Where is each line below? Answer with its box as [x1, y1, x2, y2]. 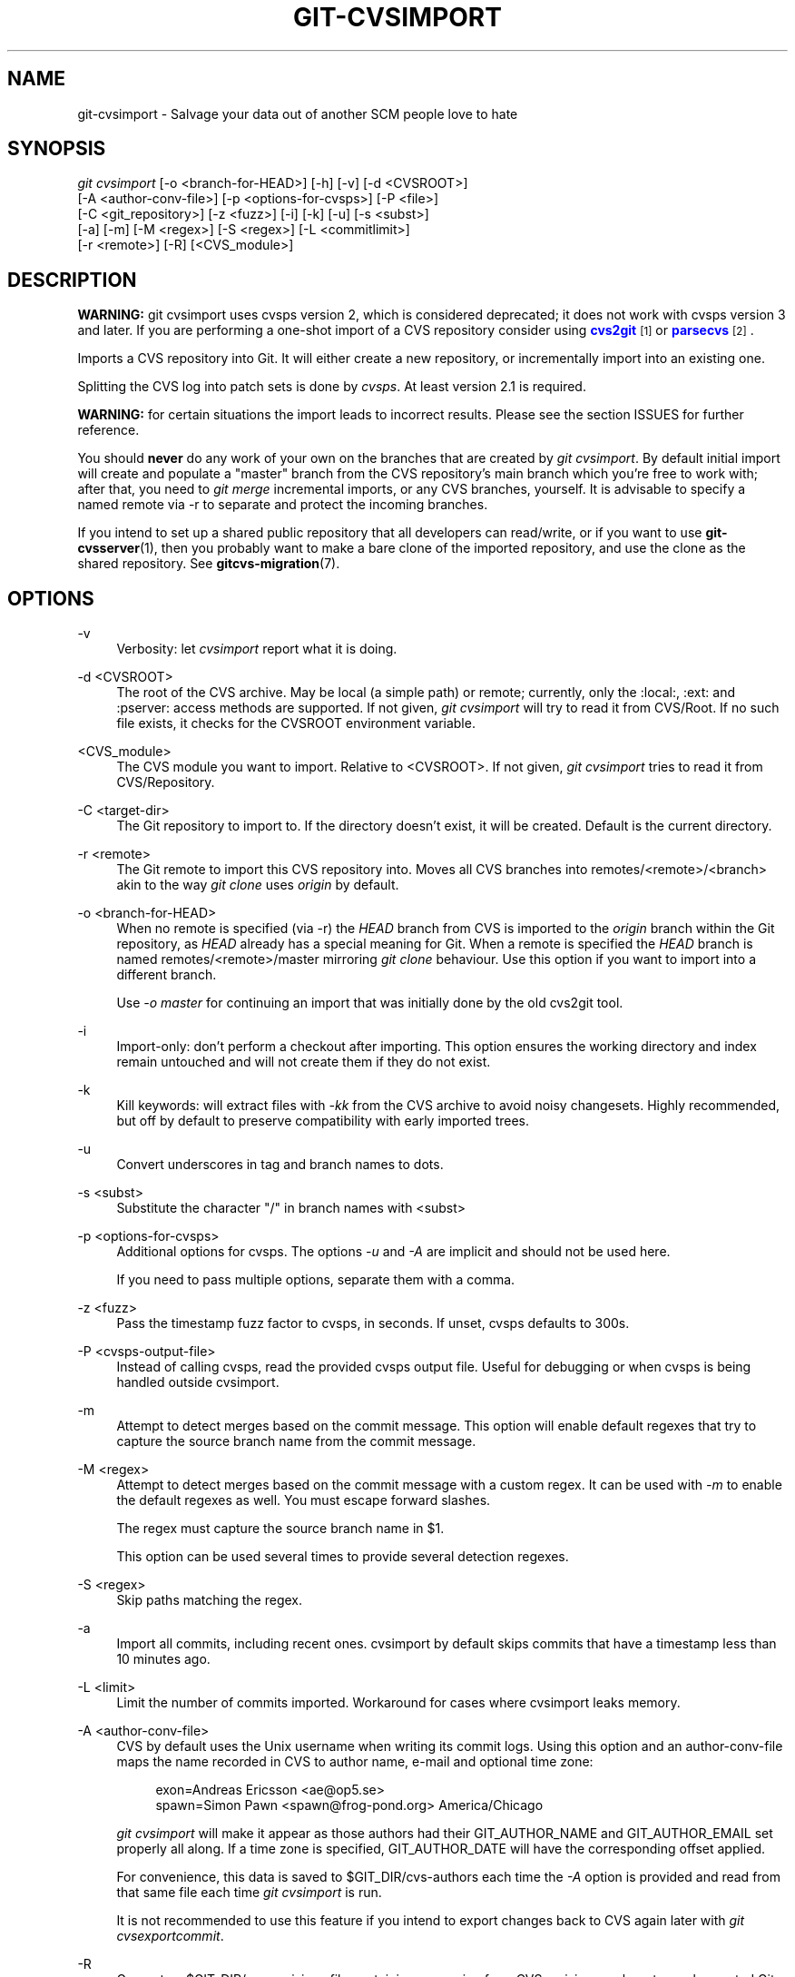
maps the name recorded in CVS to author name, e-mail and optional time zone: [116, 1754, 594, 1770]
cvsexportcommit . [116, 1928, 224, 1944]
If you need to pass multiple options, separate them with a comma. [116, 1272, 515, 1288]
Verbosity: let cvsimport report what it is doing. [116, 641, 397, 657]
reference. [77, 422, 140, 438]
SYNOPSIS [7, 137, 106, 161]
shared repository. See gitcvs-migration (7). [77, 556, 340, 572]
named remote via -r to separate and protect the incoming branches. [77, 497, 488, 513]
